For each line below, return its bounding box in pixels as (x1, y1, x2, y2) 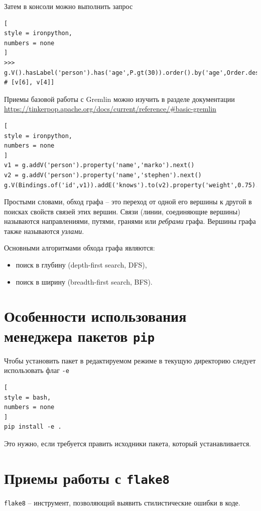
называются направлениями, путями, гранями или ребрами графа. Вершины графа (4, 216, 256, 226)
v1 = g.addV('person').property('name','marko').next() (4, 162, 195, 169)
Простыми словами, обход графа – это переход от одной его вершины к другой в (4, 196, 252, 207)
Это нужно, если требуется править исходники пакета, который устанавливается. (4, 438, 251, 448)
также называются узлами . (4, 225, 84, 236)
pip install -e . (4, 423, 62, 431)
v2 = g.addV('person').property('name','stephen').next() (4, 171, 202, 179)
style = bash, (4, 394, 51, 401)
